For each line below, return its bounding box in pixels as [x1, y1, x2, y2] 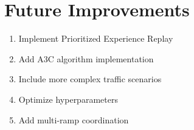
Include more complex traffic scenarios [18, 73, 162, 85]
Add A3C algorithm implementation [18, 52, 154, 65]
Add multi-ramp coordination [18, 113, 129, 126]
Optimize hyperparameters [18, 93, 118, 105]
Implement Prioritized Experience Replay [18, 32, 173, 45]
